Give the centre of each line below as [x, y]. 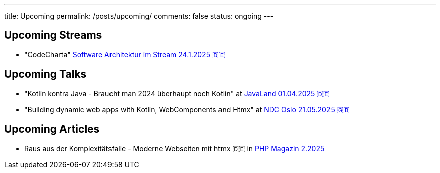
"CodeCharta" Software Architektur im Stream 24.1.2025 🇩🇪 [125, 54]
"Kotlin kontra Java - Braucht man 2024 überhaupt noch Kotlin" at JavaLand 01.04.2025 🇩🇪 [177, 93]
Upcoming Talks [45, 74]
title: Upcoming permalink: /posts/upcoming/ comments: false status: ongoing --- [139, 16]
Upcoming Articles [52, 129]
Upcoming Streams [53, 35]
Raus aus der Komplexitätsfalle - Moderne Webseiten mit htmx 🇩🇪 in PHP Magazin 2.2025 [175, 148]
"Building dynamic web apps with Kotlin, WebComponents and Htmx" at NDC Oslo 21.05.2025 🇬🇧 [187, 109]
